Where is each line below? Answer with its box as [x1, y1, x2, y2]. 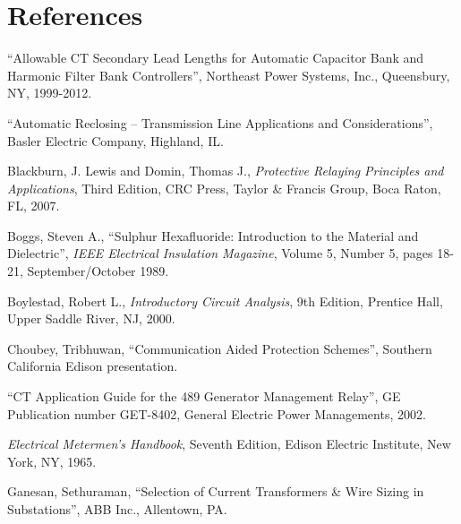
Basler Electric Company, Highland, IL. [7, 131, 224, 150]
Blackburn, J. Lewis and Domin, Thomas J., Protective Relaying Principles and [7, 161, 444, 180]
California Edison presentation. [7, 356, 178, 375]
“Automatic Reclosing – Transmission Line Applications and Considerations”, [7, 113, 433, 132]
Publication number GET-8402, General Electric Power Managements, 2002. [7, 404, 426, 423]
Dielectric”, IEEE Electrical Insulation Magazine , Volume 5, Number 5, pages [7, 244, 433, 262]
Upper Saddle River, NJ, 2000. [7, 309, 175, 328]
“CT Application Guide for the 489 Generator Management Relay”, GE [7, 387, 401, 406]
